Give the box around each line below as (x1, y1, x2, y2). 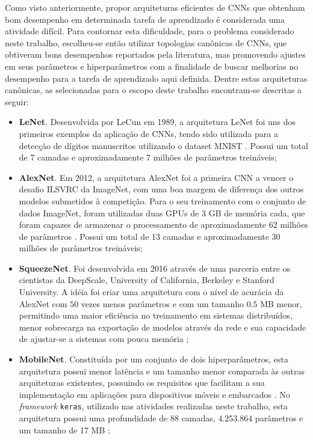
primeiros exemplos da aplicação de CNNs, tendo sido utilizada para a (19, 127, 278, 139)
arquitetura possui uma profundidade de (19, 412, 168, 424)
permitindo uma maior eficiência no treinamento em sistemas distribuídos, (19, 309, 293, 322)
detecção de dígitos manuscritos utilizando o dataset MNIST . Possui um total (19, 139, 308, 151)
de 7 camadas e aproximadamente (19, 151, 144, 163)
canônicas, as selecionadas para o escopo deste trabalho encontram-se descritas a (5, 84, 302, 96)
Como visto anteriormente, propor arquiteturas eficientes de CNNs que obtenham (5, 1, 305, 13)
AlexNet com (19, 297, 67, 310)
